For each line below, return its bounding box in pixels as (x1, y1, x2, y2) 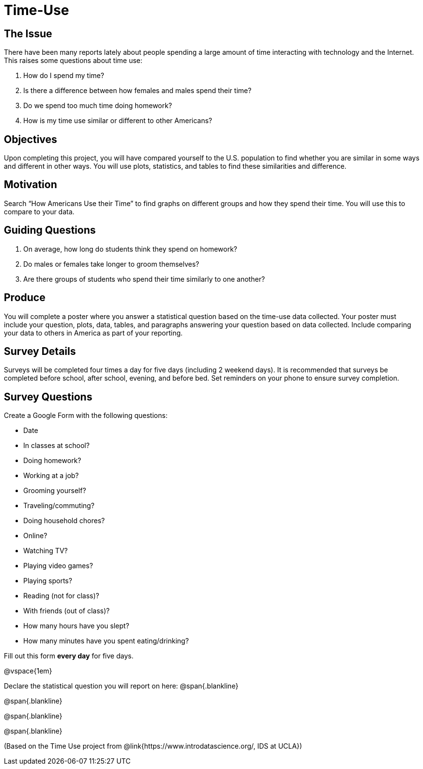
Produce (4, 291, 46, 304)
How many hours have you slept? (23, 622, 129, 630)
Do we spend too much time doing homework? (23, 101, 172, 110)
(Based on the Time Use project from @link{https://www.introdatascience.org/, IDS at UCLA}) (4, 742, 302, 751)
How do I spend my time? (23, 71, 104, 80)
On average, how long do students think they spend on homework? (23, 244, 237, 253)
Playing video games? (23, 561, 93, 570)
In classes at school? (23, 441, 90, 450)
